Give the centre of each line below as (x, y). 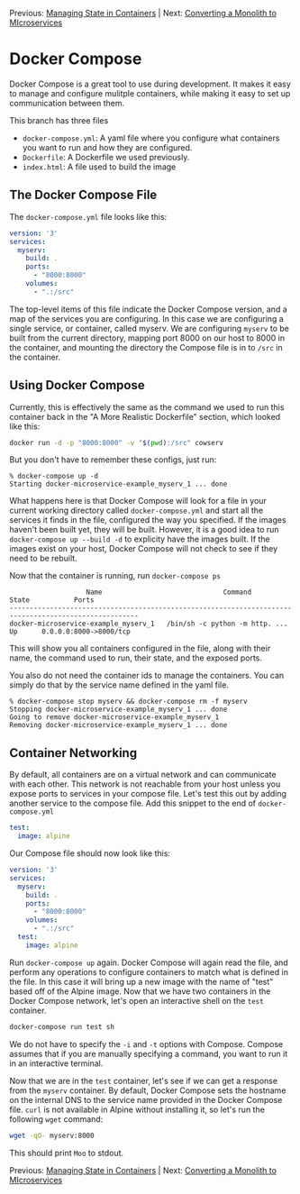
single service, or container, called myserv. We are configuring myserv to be (150, 328)
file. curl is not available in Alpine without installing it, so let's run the (137, 1109)
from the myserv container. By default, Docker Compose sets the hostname (148, 1090)
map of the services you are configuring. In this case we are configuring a (146, 318)
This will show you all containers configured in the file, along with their (140, 649)
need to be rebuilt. (44, 559)
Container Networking (73, 753)
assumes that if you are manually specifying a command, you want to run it (149, 1053)
